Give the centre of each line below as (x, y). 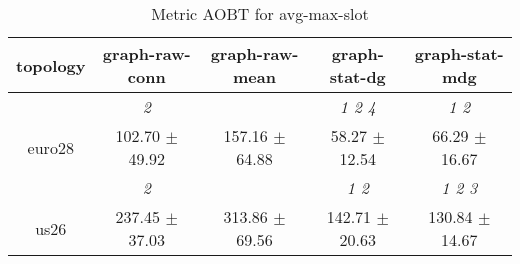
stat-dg (357, 76)
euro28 (50, 147)
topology (51, 65)
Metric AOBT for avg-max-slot (260, 13)
